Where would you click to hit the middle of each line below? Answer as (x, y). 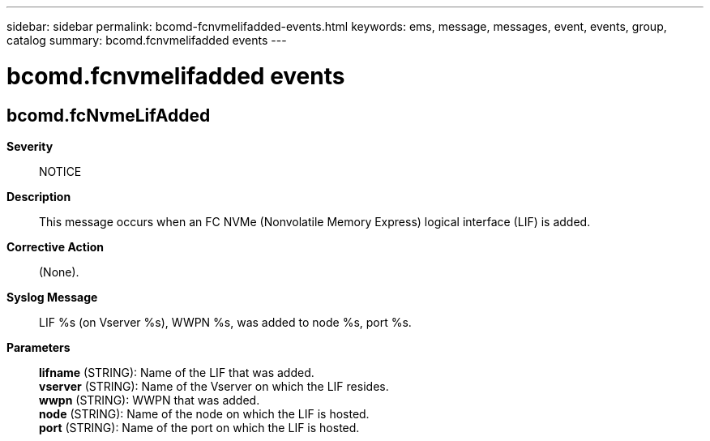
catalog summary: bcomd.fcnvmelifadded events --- (147, 40)
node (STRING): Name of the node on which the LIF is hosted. (204, 413)
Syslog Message (52, 297)
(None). (59, 272)
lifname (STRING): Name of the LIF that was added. (177, 372)
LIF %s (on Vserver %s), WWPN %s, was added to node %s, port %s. (225, 322)
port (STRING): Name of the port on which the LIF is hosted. (199, 427)
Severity (30, 146)
